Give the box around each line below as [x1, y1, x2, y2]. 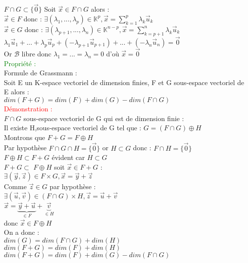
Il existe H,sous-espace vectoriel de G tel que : [4, 123, 141, 133]
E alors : [4, 87, 29, 97]
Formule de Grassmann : [4, 68, 77, 78]
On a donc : [4, 227, 39, 237]
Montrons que [4, 132, 45, 142]
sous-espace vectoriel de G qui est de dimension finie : [23, 113, 184, 123]
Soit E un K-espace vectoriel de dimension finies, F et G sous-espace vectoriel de [4, 77, 244, 87]
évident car [52, 152, 85, 162]
